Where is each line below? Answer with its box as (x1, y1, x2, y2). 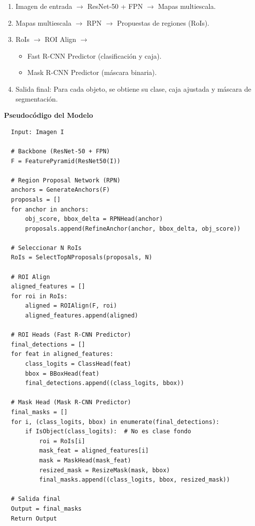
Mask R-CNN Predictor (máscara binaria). (27, 67, 157, 77)
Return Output (11, 515, 57, 522)
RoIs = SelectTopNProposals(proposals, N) (11, 254, 152, 261)
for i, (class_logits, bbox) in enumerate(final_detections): (11, 418, 219, 425)
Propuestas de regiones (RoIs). (117, 17, 210, 28)
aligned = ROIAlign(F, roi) (25, 302, 117, 310)
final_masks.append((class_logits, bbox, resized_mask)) (39, 476, 230, 484)
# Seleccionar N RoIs (11, 244, 82, 251)
